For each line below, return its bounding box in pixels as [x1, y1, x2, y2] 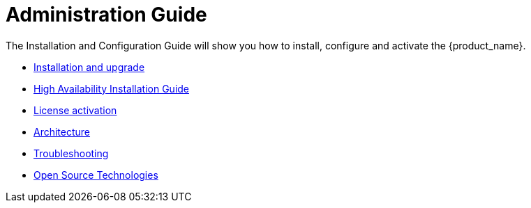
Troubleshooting [33, 147, 109, 159]
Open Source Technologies [33, 168, 158, 181]
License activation [33, 104, 117, 116]
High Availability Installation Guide [33, 82, 190, 95]
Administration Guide [6, 3, 207, 26]
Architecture [33, 125, 91, 138]
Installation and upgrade [33, 61, 145, 73]
